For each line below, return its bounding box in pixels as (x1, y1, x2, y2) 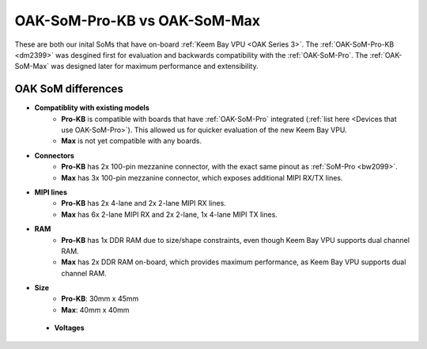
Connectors (34, 150, 75, 160)
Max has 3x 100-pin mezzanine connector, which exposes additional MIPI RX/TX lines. (61, 173, 343, 182)
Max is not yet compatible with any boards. (61, 136, 202, 146)
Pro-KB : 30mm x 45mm (61, 294, 139, 304)
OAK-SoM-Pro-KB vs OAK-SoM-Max (14, 12, 261, 29)
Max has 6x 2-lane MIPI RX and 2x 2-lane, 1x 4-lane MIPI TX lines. (61, 210, 278, 219)
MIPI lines (34, 187, 67, 197)
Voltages (54, 323, 85, 332)
